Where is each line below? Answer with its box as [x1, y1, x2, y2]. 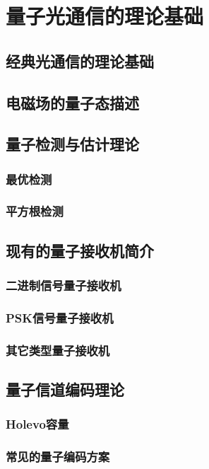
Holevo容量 [6, 415, 69, 433]
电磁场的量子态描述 [6, 91, 139, 113]
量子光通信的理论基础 [6, 1, 204, 30]
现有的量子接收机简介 [6, 239, 154, 261]
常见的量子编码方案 [6, 448, 110, 465]
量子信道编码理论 [6, 378, 124, 400]
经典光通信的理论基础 [6, 50, 154, 71]
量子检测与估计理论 [6, 133, 139, 155]
